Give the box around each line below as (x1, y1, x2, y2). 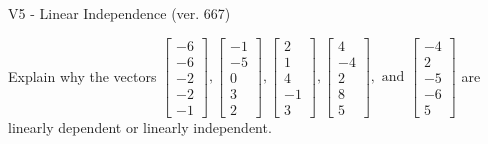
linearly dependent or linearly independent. (8, 116, 272, 137)
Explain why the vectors (8, 65, 157, 86)
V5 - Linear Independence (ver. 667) (8, 3, 231, 23)
